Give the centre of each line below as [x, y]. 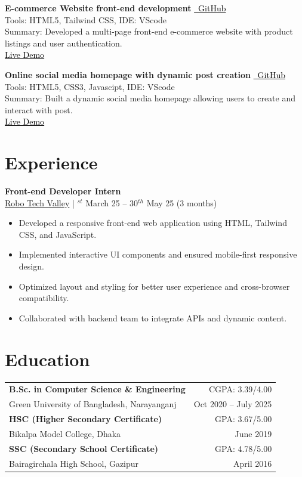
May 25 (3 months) [182, 202]
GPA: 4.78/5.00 [244, 448]
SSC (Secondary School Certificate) [84, 448]
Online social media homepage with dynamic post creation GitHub [145, 74]
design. [31, 266]
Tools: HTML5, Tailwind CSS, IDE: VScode [86, 19]
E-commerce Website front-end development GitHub [115, 8]
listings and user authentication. [64, 43]
